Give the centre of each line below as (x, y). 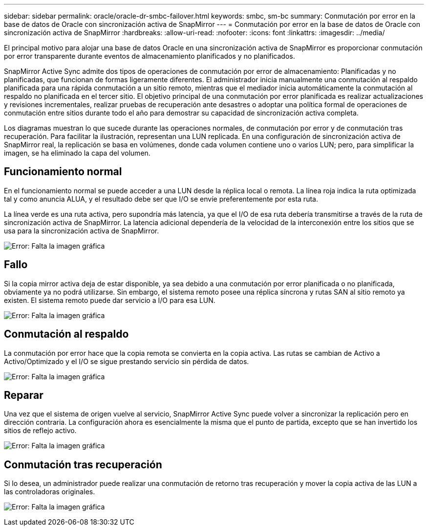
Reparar (24, 395)
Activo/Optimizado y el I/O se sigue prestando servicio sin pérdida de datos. (127, 361)
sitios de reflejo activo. (40, 431)
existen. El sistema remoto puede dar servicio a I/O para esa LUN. (110, 300)
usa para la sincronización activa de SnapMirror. (82, 230)
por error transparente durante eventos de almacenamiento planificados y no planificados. (150, 56)
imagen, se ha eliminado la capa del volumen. (77, 153)
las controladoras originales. (50, 492)
